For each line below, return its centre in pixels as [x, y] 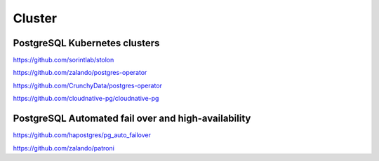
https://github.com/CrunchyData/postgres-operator [88, 85]
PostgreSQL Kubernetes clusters [86, 43]
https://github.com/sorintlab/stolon [64, 60]
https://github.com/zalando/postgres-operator [80, 73]
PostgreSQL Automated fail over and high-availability [132, 119]
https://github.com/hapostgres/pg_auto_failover [82, 135]
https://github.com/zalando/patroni [64, 148]
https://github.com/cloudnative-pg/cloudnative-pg [86, 99]
